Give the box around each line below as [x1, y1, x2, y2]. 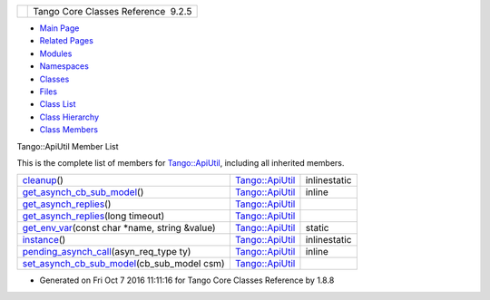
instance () [22, 234, 66, 247]
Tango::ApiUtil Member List [16, 140, 119, 151]
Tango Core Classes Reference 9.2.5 [33, 5, 192, 17]
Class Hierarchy [39, 111, 100, 122]
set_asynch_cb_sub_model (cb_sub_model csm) [22, 257, 226, 270]
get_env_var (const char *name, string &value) [22, 222, 217, 235]
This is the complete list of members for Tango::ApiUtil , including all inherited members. [16, 157, 345, 168]
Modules [39, 48, 73, 59]
